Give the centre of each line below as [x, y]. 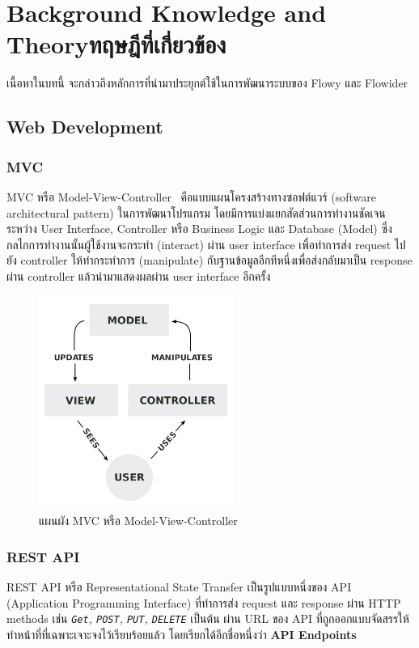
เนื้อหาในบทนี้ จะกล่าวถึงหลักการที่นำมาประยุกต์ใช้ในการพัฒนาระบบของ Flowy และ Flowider [207, 83]
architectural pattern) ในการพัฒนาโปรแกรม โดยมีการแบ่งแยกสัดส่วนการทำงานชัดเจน [196, 212]
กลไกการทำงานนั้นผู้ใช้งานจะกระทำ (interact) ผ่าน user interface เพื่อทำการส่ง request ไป [206, 244]
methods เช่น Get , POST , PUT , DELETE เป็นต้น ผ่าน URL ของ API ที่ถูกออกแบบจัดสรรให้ [208, 618]
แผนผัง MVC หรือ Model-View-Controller [138, 521]
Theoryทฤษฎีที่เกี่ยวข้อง [116, 44]
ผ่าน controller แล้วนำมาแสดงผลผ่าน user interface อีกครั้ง [139, 275]
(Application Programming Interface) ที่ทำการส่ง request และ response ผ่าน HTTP [204, 602]
